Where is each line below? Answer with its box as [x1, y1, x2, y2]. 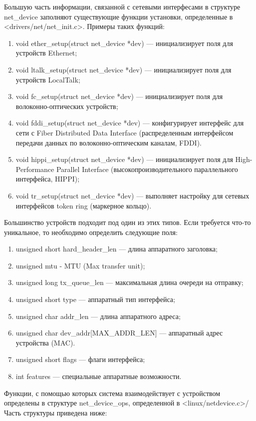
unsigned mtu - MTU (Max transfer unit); [15, 260, 145, 270]
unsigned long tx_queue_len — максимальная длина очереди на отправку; [15, 277, 244, 287]
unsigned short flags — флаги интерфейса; [15, 354, 145, 364]
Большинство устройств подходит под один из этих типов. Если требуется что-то [4, 217, 251, 227]
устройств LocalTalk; [15, 74, 80, 84]
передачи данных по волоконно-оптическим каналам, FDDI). [15, 137, 202, 147]
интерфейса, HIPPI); [15, 173, 80, 184]
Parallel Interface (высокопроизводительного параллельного [56, 163, 238, 174]
